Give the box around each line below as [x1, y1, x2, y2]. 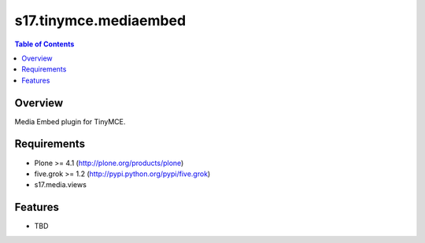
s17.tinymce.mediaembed [14, 12, 187, 29]
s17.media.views [34, 180, 87, 190]
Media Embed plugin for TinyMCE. [14, 116, 126, 126]
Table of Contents [14, 39, 75, 49]
